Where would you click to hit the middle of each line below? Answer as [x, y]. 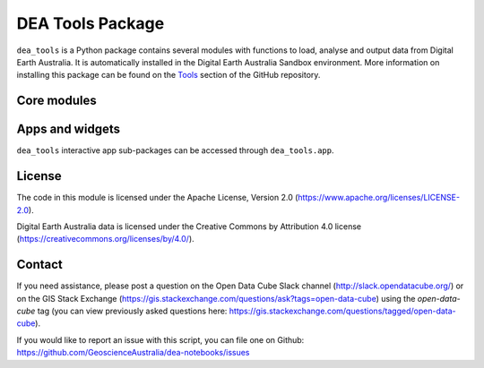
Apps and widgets [69, 129]
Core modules [57, 101]
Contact [39, 265]
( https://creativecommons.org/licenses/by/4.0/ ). [105, 239]
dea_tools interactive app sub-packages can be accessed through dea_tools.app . [176, 150]
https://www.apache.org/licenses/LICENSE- [379, 198]
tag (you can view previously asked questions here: [132, 311]
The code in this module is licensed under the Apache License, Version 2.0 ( [157, 198]
